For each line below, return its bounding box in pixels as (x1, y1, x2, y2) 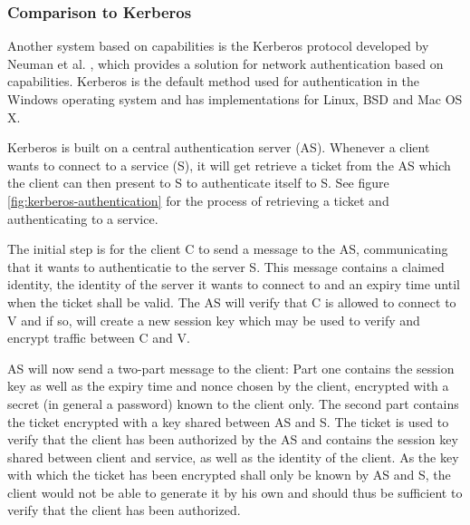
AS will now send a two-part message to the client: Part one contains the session (7, 358, 455, 377)
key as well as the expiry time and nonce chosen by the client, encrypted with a (7, 376, 449, 395)
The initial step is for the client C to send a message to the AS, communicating (7, 239, 448, 258)
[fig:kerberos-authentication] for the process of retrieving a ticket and (7, 190, 389, 209)
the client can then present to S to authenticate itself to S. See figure (7, 173, 389, 192)
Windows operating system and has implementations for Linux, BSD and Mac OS (7, 90, 463, 108)
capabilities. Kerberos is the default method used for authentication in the (7, 72, 420, 91)
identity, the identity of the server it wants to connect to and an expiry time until (7, 275, 460, 294)
